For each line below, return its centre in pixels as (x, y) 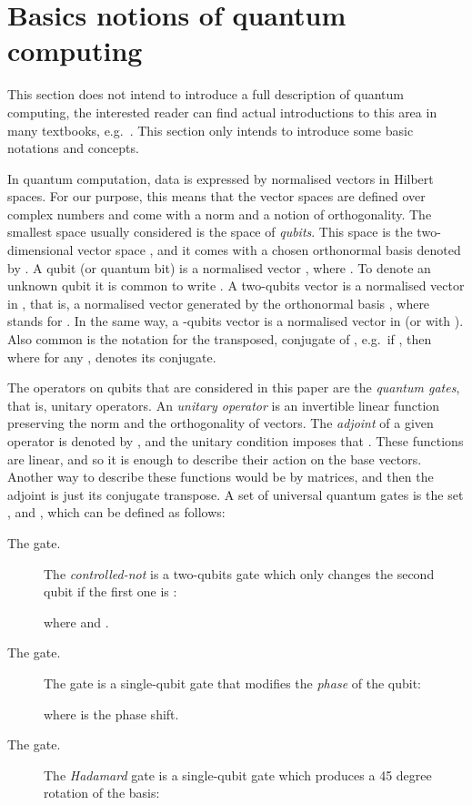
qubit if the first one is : (110, 591)
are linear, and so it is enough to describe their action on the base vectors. (215, 459)
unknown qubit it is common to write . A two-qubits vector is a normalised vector (236, 285)
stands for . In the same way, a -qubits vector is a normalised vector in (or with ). (236, 321)
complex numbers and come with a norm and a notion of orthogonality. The (220, 214)
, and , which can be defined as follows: (116, 512)
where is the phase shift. (111, 713)
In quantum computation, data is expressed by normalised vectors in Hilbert (221, 178)
